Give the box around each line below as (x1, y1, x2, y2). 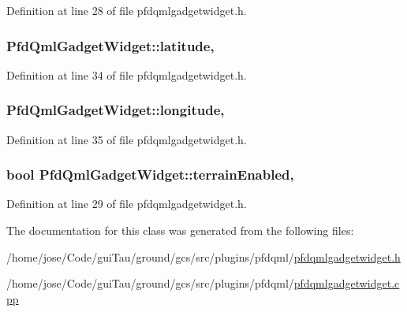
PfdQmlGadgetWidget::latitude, (6, 35, 215, 55)
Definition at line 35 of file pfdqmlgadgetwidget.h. (6, 131, 247, 147)
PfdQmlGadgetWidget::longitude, (6, 100, 225, 120)
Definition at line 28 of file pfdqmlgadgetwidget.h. (6, 2, 247, 18)
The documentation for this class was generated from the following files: (6, 222, 354, 239)
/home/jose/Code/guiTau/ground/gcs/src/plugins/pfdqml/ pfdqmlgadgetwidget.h (6, 248, 401, 265)
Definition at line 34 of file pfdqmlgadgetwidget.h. (6, 66, 247, 83)
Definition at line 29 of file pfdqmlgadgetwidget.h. (6, 195, 247, 212)
